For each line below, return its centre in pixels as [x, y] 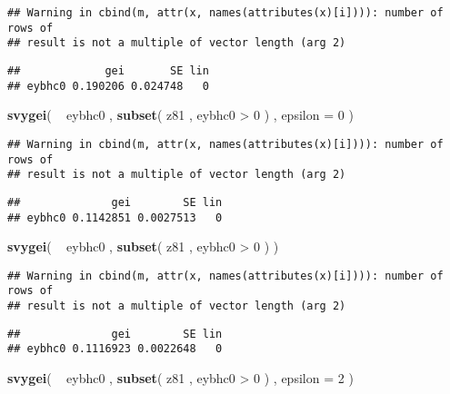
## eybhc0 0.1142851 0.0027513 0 [115, 217]
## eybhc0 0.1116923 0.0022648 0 [115, 349]
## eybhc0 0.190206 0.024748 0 [108, 86]
